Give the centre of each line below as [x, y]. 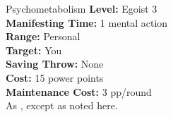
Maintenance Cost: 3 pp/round [79, 91]
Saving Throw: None [55, 64]
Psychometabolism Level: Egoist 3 [82, 8]
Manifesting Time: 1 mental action [87, 22]
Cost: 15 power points [55, 77]
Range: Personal [43, 36]
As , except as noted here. [62, 105]
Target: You [34, 50]
